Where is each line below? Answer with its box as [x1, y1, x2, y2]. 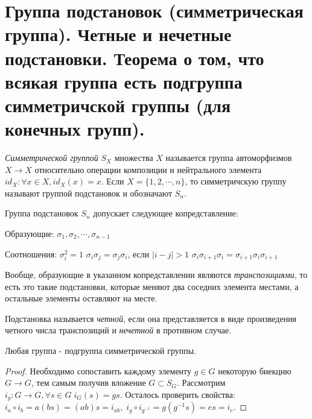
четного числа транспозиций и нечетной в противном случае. [5, 324, 232, 336]
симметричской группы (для [5, 92, 231, 117]
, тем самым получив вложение [31, 376, 146, 389]
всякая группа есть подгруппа [5, 69, 243, 93]
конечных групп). [5, 116, 145, 141]
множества [114, 151, 153, 164]
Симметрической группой [5, 151, 98, 164]
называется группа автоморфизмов [165, 151, 292, 164]
